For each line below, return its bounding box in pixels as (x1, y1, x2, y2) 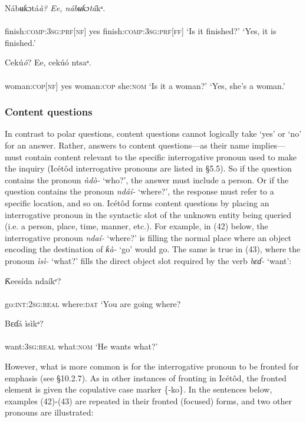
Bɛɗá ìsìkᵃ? (5, 317, 44, 329)
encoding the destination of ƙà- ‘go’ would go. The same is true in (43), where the (5, 243, 301, 255)
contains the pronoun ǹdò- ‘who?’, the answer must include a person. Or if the (5, 173, 289, 186)
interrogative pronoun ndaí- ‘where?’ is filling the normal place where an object (5, 231, 292, 243)
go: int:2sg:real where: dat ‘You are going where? (5, 297, 181, 309)
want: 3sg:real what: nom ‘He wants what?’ (5, 340, 158, 352)
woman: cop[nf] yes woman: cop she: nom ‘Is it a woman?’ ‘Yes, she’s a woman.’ (5, 79, 285, 91)
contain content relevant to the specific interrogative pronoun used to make (25, 150, 297, 163)
